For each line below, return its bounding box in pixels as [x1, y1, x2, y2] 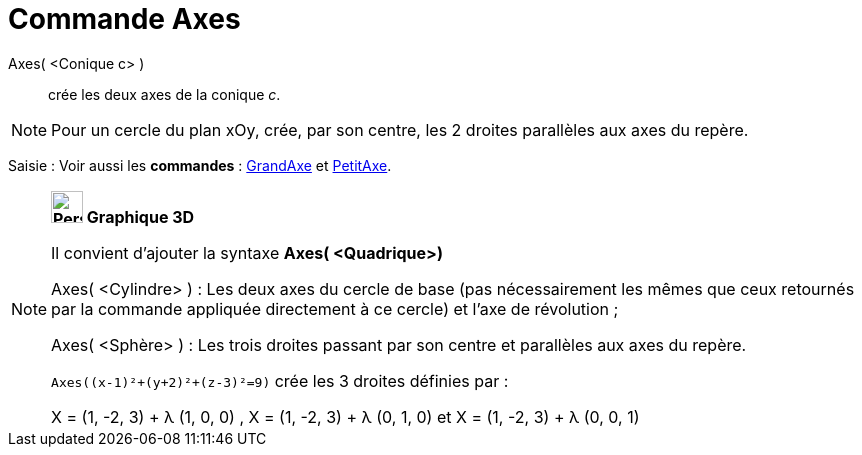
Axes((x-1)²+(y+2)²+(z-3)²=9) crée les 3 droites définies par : [51, 370, 509, 391]
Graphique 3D [86, 206, 195, 227]
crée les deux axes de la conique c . [48, 85, 281, 103]
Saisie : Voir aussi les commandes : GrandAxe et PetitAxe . [8, 156, 392, 174]
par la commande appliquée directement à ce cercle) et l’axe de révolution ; [51, 298, 619, 319]
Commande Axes [8, 2, 241, 36]
